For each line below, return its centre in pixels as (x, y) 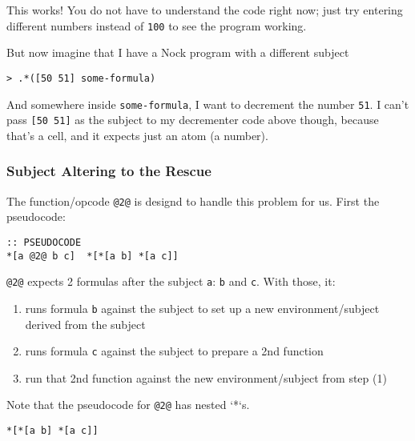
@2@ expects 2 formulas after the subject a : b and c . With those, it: (171, 281)
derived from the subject (85, 324)
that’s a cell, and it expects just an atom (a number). (137, 135)
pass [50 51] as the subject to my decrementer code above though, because (193, 120)
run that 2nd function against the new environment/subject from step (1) (206, 377)
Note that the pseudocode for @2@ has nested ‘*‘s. (128, 405)
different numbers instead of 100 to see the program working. (157, 25)
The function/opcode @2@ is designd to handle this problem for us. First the (193, 200)
